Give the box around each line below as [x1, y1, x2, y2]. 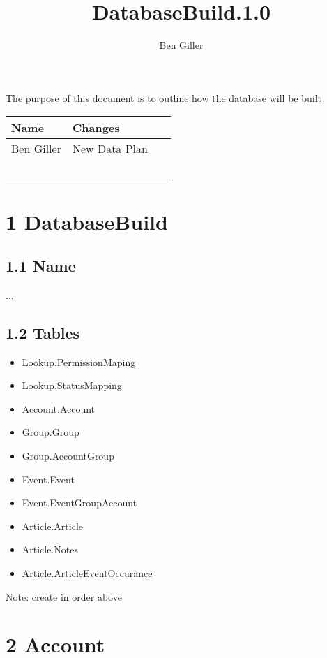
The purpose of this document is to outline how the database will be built [6, 90, 322, 105]
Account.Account [22, 401, 96, 416]
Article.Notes [22, 542, 79, 557]
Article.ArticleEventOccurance [22, 566, 153, 580]
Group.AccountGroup [22, 448, 114, 463]
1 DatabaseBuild [6, 207, 168, 235]
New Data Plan [72, 140, 148, 157]
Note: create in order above [6, 589, 122, 604]
